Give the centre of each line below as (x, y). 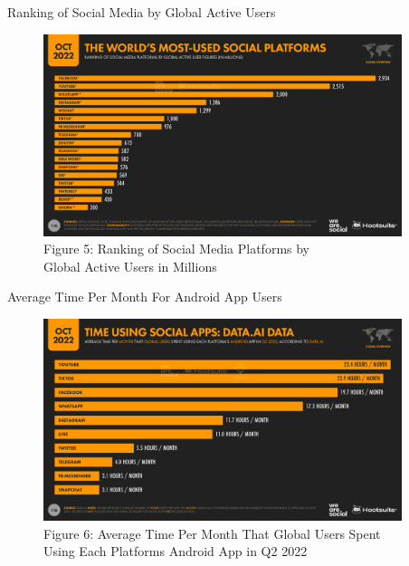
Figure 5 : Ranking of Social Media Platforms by (177, 249)
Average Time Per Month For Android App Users (145, 297)
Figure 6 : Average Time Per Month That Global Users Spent (212, 533)
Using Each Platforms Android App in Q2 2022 (176, 551)
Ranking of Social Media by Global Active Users (142, 12)
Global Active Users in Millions (130, 266)
